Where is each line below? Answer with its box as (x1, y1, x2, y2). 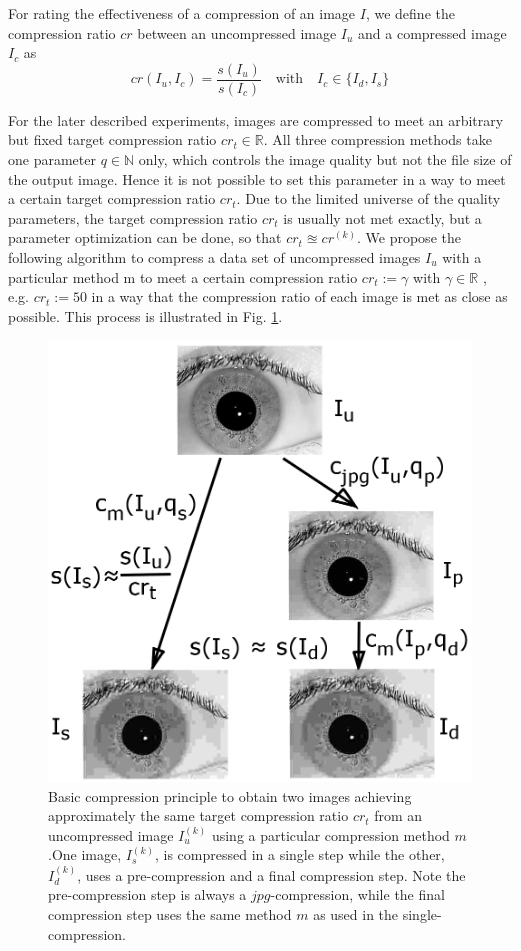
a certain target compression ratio (8, 188, 216, 209)
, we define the (365, 3, 455, 23)
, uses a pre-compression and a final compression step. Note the (77, 864, 466, 885)
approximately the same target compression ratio (48, 805, 349, 826)
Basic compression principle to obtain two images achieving (48, 785, 412, 806)
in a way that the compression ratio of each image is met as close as (91, 286, 508, 307)
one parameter (8, 149, 96, 170)
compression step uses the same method (48, 904, 292, 924)
